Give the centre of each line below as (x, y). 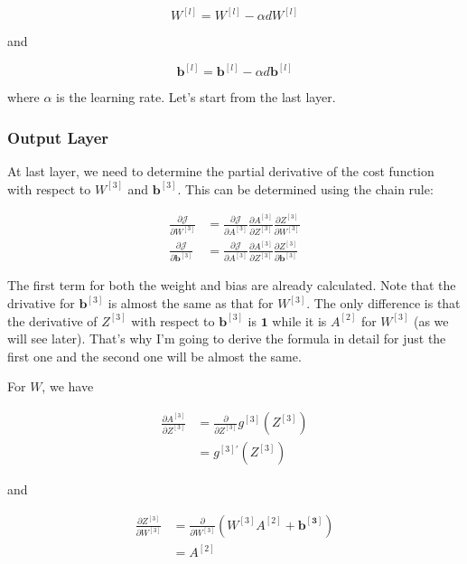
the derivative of (52, 320)
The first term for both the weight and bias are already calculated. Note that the (232, 285)
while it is (299, 320)
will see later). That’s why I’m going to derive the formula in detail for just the (227, 338)
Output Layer (58, 137)
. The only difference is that (383, 303)
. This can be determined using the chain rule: (305, 188)
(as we (431, 320)
